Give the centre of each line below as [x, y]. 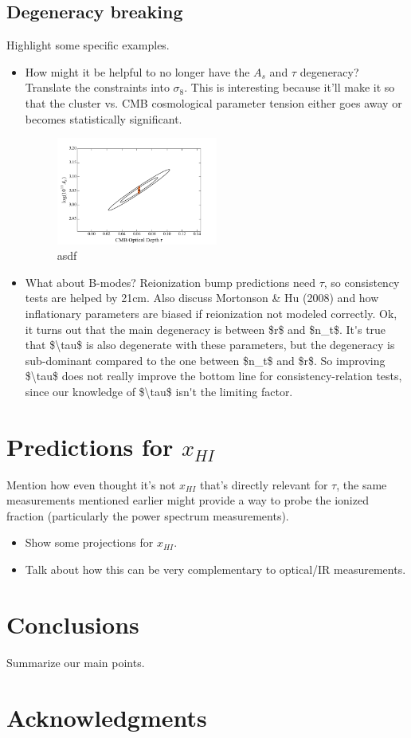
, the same [362, 484]
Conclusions [73, 624]
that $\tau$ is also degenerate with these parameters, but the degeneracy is [210, 345]
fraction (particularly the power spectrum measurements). [148, 515]
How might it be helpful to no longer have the [137, 71]
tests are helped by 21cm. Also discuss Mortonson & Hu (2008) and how [202, 298]
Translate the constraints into [97, 87]
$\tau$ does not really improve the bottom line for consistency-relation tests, [213, 376]
